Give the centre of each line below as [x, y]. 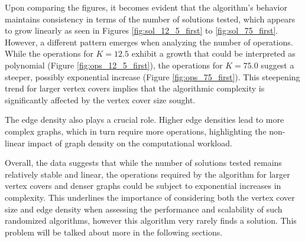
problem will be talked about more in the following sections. [114, 232]
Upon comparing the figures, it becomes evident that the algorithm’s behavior [146, 7]
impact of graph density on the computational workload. [130, 143]
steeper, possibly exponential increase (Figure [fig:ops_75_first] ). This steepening [152, 76]
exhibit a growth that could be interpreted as [213, 53]
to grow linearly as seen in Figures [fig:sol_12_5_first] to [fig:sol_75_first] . [142, 30]
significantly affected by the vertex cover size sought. [100, 99]
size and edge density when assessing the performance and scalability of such [144, 209]
